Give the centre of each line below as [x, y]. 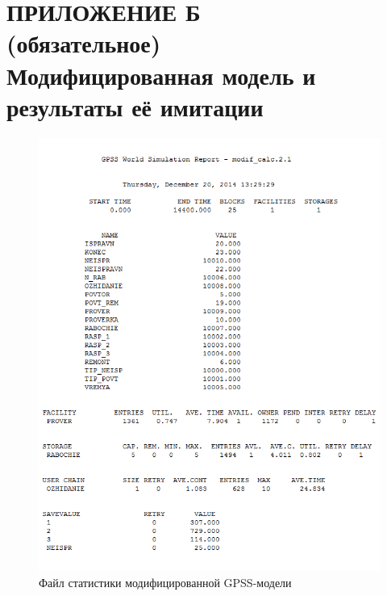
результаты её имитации [135, 106]
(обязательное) [84, 43]
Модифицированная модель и [161, 75]
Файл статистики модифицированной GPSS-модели [165, 582]
